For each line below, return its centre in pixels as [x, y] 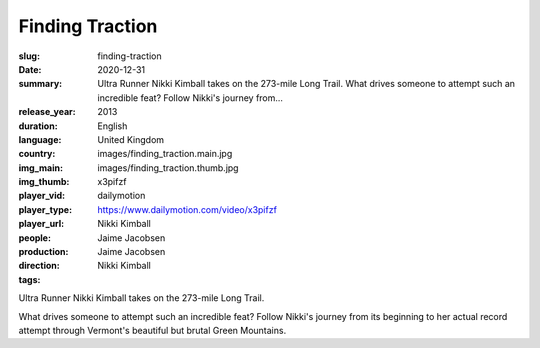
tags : [29, 279]
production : [43, 252]
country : [37, 154]
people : [35, 237]
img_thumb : [44, 182]
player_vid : [41, 196]
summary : [40, 84]
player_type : [45, 209]
